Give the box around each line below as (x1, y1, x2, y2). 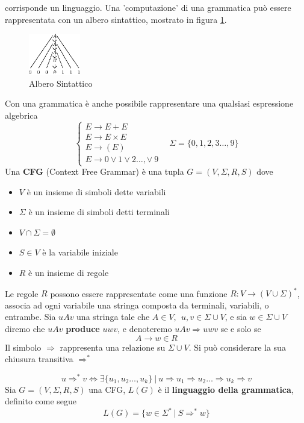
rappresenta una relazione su (60, 340, 166, 353)
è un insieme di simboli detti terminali (28, 205, 170, 218)
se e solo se (220, 322, 261, 334)
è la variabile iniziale (42, 246, 118, 258)
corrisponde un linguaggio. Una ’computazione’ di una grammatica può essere (5, 1, 291, 13)
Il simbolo (5, 340, 42, 353)
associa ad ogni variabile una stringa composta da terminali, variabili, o (5, 298, 269, 311)
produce (66, 322, 100, 334)
